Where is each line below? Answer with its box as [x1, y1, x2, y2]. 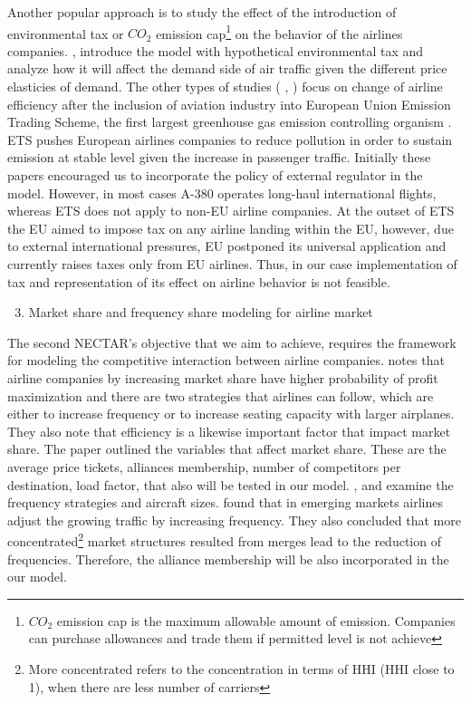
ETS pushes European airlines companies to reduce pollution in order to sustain [7, 130, 453, 149]
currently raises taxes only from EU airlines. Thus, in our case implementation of [7, 254, 457, 273]
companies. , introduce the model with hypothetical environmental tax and [7, 41, 424, 60]
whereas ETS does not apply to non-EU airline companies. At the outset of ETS [7, 201, 455, 220]
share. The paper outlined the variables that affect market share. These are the [7, 439, 447, 458]
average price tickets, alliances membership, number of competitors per [7, 457, 401, 476]
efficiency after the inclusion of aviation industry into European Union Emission [7, 94, 451, 113]
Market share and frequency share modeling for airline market [28, 303, 373, 322]
